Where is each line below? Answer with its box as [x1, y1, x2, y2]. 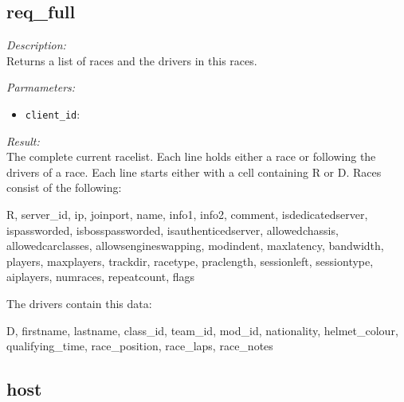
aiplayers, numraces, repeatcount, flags [6, 268, 195, 285]
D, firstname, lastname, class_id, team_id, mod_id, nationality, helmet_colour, [6, 322, 398, 338]
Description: [6, 37, 66, 53]
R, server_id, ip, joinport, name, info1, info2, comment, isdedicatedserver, [6, 206, 368, 223]
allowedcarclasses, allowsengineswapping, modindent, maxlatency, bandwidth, [6, 237, 384, 254]
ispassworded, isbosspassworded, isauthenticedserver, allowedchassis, [6, 221, 339, 238]
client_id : [25, 105, 80, 122]
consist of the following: [6, 179, 122, 196]
